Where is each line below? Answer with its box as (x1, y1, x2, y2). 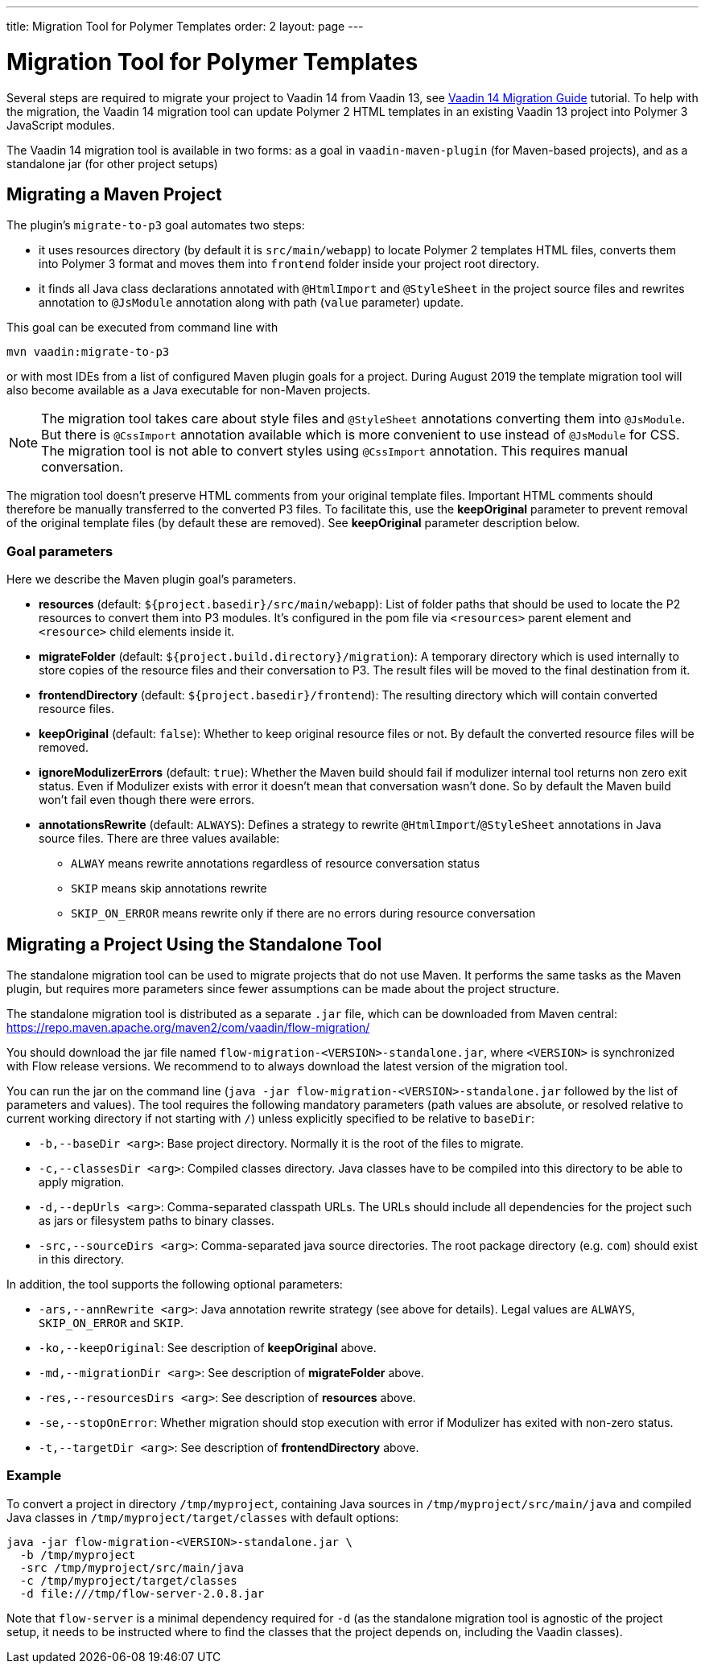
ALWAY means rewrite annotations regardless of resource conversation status (71, 856, 480, 871)
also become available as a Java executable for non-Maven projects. (6, 383, 371, 398)
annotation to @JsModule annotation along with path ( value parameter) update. (39, 295, 464, 310)
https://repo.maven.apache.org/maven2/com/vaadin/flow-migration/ (6, 1020, 370, 1034)
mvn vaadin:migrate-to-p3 (6, 345, 170, 359)
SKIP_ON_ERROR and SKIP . (39, 1315, 183, 1330)
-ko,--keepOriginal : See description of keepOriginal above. (39, 1340, 377, 1355)
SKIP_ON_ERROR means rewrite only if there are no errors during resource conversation (71, 906, 536, 921)
